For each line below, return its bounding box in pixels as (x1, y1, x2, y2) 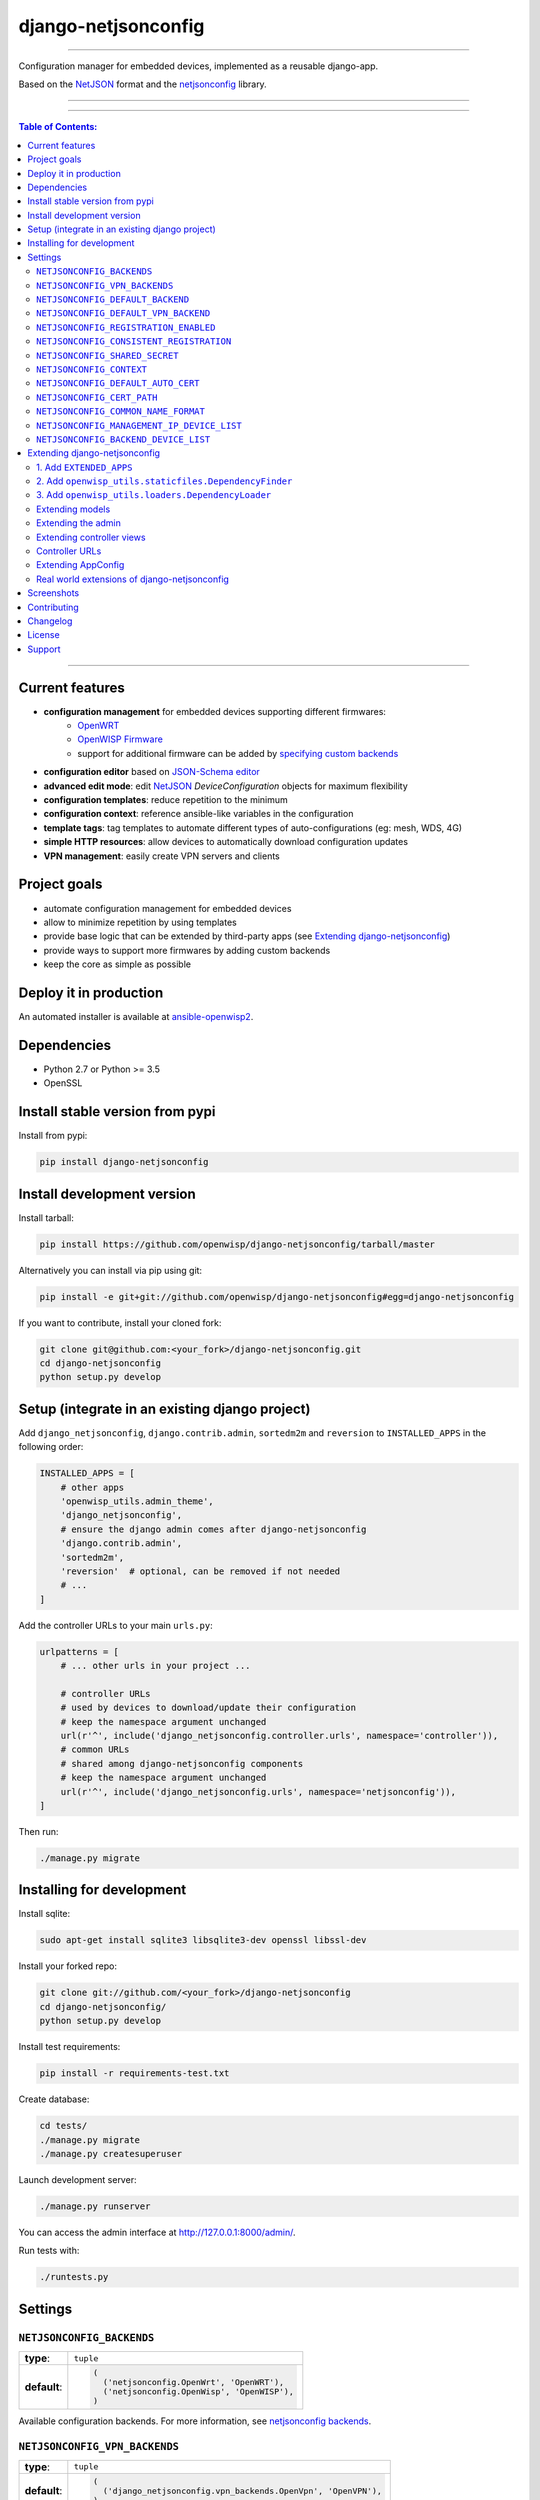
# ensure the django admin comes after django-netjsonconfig (60, 1523, 367, 1535)
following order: (18, 1441, 84, 1453)
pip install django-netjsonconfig (39, 1156, 209, 1168)
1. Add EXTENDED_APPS (36, 461, 133, 473)
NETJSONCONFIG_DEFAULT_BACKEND (36, 294, 190, 305)
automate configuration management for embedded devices (43, 902, 292, 914)
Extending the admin (36, 517, 122, 529)
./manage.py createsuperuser (39, 2148, 183, 2159)
